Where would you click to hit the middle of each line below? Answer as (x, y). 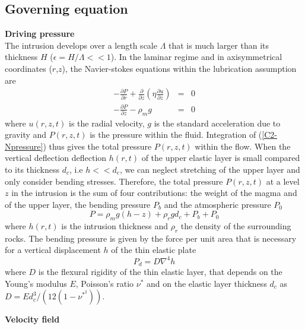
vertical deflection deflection (56, 158)
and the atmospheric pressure (217, 204)
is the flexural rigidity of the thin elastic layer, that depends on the (160, 272)
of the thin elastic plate (154, 250)
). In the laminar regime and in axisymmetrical (196, 57)
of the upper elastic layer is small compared (221, 158)
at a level (283, 181)
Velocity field (32, 319)
